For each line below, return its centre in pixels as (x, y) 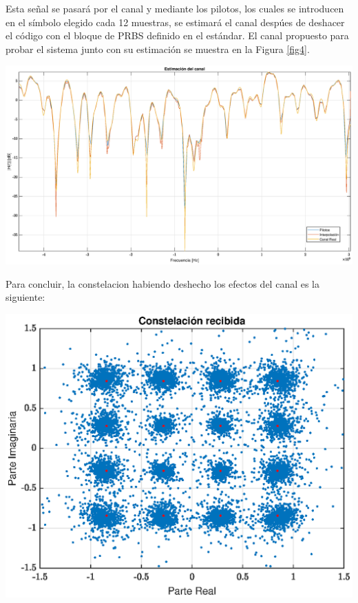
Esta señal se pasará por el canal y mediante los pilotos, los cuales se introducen (175, 8)
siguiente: (25, 297)
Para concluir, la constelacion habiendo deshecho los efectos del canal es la (163, 283)
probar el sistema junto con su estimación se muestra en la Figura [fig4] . (158, 49)
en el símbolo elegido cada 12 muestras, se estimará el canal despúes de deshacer (175, 22)
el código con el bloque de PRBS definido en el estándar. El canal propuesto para (177, 35)
